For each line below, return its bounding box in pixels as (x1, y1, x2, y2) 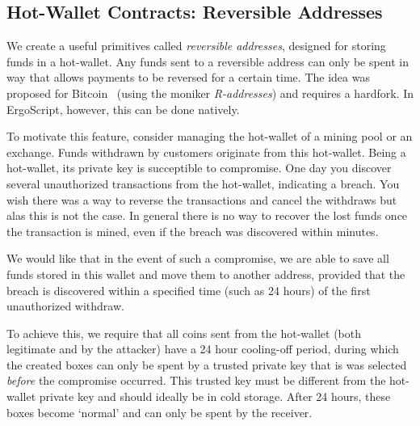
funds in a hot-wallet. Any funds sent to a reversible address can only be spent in (6, 53, 409, 70)
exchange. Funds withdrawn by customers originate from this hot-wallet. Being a (6, 143, 406, 160)
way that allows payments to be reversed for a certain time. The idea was (6, 69, 370, 86)
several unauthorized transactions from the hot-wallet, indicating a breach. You (6, 175, 400, 192)
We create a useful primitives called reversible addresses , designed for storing (6, 37, 386, 54)
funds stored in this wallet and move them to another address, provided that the (6, 265, 405, 282)
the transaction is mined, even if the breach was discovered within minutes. (6, 222, 379, 239)
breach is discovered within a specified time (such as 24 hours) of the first (6, 281, 371, 298)
